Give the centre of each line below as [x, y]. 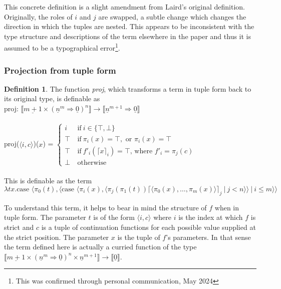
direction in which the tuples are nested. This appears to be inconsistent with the [129, 26]
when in [227, 207]
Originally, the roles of [38, 16]
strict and [19, 227]
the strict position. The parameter [57, 237]
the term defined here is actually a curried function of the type [100, 247]
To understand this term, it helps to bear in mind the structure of [105, 207]
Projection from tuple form [60, 70]
